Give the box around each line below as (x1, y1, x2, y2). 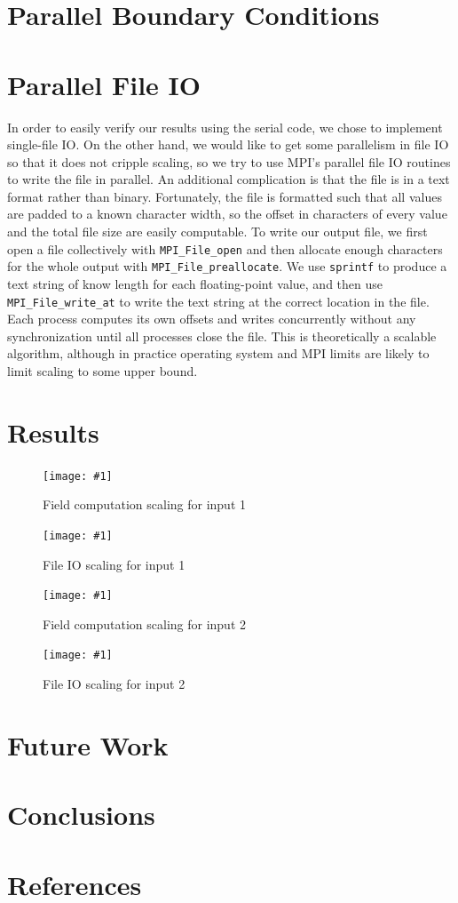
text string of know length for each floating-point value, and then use (7, 274, 383, 292)
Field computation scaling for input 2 (43, 614, 247, 633)
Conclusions (7, 796, 155, 833)
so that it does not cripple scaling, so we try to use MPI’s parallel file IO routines (7, 152, 451, 171)
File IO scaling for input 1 (43, 555, 186, 573)
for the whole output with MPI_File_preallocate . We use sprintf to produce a (7, 257, 447, 276)
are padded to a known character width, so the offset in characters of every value (7, 204, 447, 223)
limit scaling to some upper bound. (7, 362, 198, 380)
